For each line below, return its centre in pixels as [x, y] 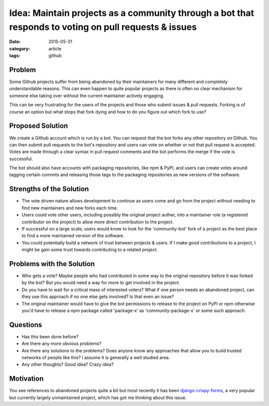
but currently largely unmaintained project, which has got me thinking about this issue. [98, 398]
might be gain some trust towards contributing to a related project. [90, 250]
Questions [26, 325]
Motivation [26, 379]
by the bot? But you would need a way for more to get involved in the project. [101, 283]
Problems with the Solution [52, 264]
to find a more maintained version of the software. [73, 236]
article [55, 49]
